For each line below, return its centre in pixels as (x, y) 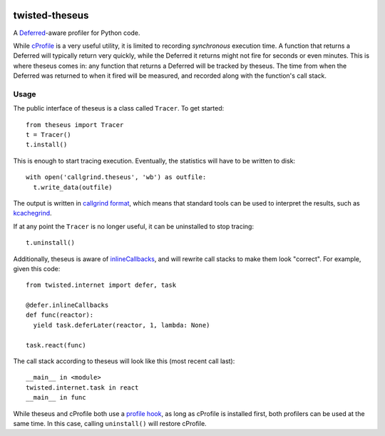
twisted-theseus (51, 15)
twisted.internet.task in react (82, 387)
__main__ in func (56, 397)
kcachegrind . (33, 213)
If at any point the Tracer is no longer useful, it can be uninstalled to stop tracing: (134, 226)
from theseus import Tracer (75, 125)
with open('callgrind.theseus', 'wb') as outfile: (116, 177)
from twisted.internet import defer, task (101, 285)
